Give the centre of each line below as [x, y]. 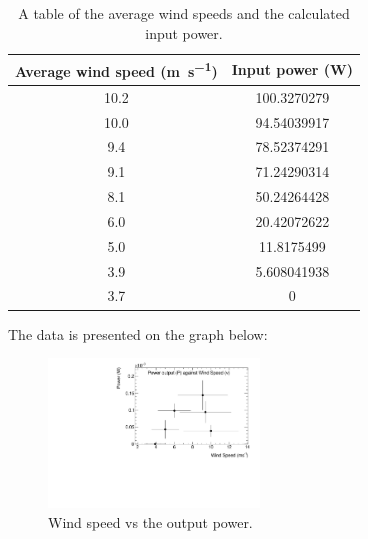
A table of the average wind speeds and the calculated [184, 13]
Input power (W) [292, 69]
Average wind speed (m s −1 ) [116, 69]
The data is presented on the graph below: [138, 333]
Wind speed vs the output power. [150, 521]
